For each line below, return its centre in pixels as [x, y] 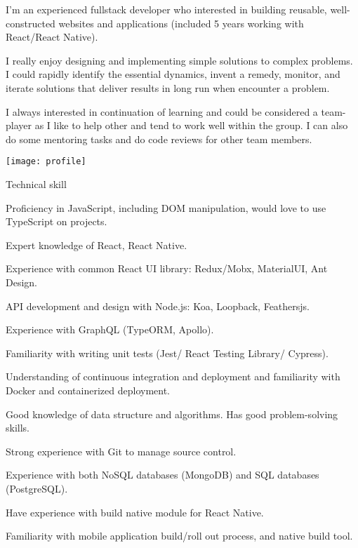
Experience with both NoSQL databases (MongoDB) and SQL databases [163, 475]
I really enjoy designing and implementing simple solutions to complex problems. [179, 60]
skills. [18, 428]
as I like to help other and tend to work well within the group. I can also [191, 125]
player [19, 125]
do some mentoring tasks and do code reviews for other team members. [159, 139]
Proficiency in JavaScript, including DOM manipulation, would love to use [166, 207]
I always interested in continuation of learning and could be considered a [162, 111]
